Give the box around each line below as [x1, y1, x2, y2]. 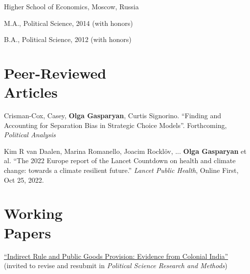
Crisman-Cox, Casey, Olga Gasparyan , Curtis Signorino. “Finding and [4, 110, 222, 121]
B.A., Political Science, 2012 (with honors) [4, 34, 132, 44]
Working [4, 203, 63, 223]
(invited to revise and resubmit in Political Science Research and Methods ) [4, 260, 227, 271]
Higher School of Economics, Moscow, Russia [4, 1, 139, 11]
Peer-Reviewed [4, 63, 107, 83]
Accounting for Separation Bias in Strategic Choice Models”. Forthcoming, [4, 120, 227, 130]
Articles [4, 82, 58, 102]
